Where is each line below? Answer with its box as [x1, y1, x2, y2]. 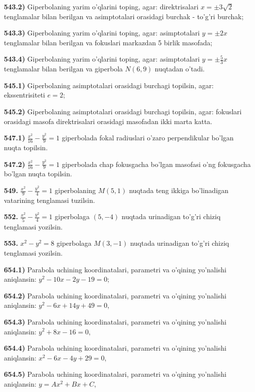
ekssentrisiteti [4, 90, 45, 100]
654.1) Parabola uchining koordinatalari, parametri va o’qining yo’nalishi [4, 264, 226, 274]
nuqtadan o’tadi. [155, 64, 205, 74]
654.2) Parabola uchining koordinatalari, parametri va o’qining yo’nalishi [4, 290, 226, 300]
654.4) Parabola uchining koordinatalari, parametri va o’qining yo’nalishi [4, 343, 226, 353]
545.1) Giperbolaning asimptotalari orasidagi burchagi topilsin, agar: [4, 80, 214, 90]
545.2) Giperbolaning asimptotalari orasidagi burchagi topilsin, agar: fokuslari [4, 106, 242, 116]
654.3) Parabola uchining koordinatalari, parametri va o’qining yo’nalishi [4, 316, 226, 327]
